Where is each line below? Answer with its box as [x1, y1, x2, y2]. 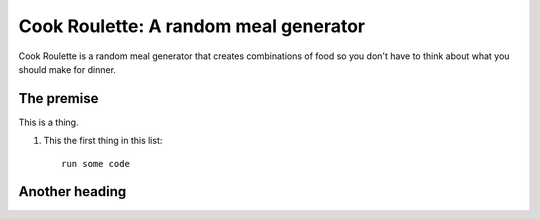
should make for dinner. [18, 63, 117, 75]
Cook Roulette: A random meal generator [18, 15, 365, 37]
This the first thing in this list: [43, 135, 163, 147]
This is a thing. [18, 116, 79, 128]
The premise [18, 90, 99, 107]
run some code [61, 158, 130, 169]
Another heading [18, 183, 127, 200]
